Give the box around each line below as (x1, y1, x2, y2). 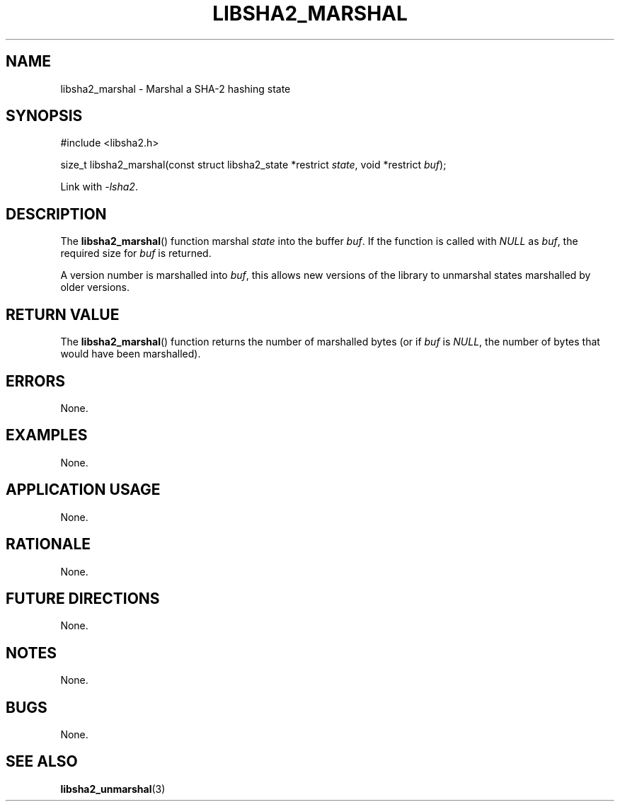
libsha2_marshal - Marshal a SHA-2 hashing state (60, 82, 291, 95)
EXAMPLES (6, 426, 88, 445)
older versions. (60, 281, 130, 294)
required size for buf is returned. (60, 247, 212, 260)
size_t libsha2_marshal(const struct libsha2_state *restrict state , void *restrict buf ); (60, 159, 447, 171)
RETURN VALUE (6, 305, 120, 324)
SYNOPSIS (6, 107, 83, 125)
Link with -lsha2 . (60, 181, 138, 193)
